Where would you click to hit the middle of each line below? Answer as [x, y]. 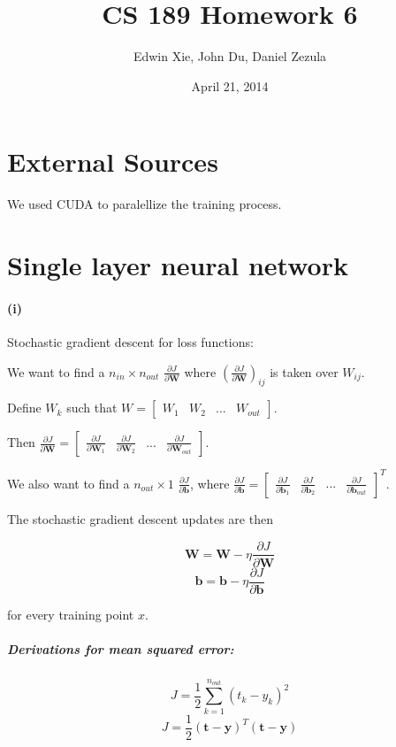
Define [24, 408]
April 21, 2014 [230, 85]
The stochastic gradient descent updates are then [140, 518]
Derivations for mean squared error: [121, 648]
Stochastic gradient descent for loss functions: [130, 342]
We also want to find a [69, 483]
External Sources [113, 162]
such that [92, 408]
